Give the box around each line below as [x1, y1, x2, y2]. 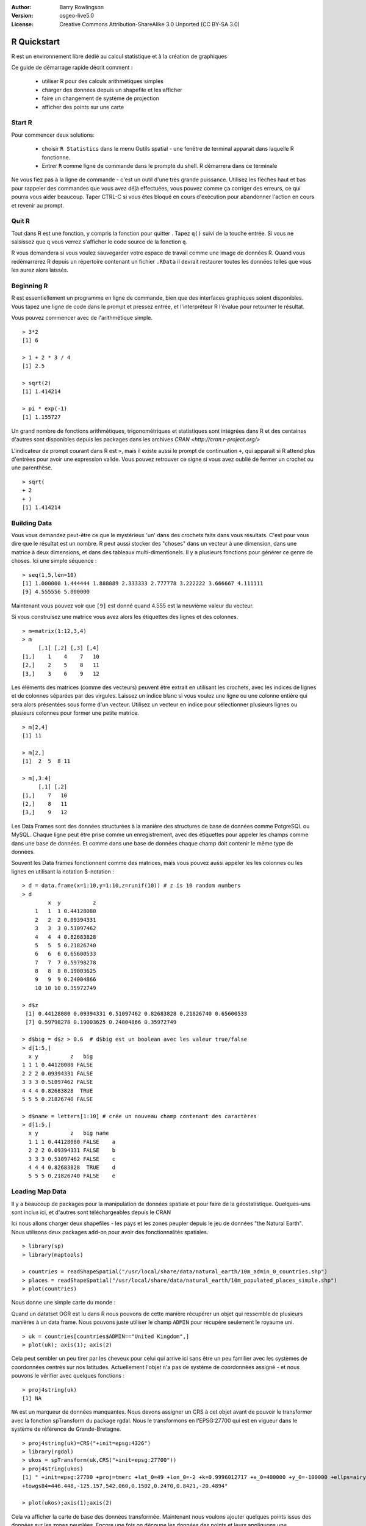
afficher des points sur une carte [41, 103, 124, 110]
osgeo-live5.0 [59, 12, 95, 20]
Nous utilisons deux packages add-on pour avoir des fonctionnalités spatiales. [11, 1228, 209, 1235]
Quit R [11, 217, 30, 225]
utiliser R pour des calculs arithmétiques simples [41, 78, 164, 85]
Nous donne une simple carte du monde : [11, 1299, 116, 1306]
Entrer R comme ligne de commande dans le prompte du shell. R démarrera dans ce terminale [41, 162, 278, 169]
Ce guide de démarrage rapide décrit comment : [11, 64, 133, 71]
